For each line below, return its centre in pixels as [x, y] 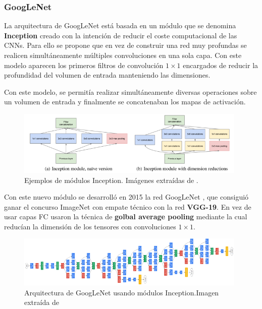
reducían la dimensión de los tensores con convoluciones [90, 226]
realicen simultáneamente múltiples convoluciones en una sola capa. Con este [123, 55]
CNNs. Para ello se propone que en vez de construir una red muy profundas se [125, 45]
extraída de [42, 302]
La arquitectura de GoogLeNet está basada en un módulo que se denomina [120, 25]
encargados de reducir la [221, 65]
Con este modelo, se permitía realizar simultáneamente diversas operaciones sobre [130, 91]
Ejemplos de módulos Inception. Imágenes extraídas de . [111, 180]
